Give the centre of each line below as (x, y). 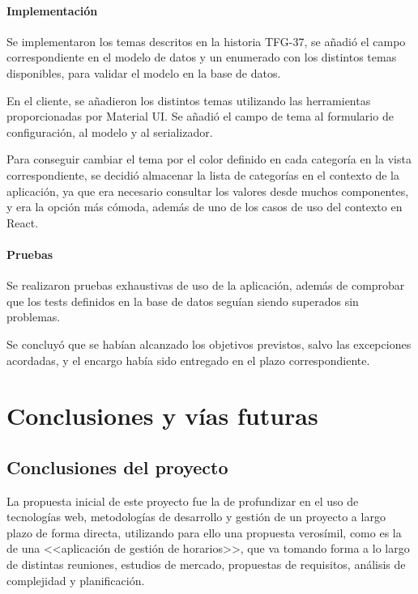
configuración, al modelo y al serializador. (110, 132)
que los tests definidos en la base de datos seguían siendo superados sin (183, 301)
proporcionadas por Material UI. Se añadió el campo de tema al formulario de (200, 116)
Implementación (52, 10)
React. (23, 222)
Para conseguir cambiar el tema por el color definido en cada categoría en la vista (209, 159)
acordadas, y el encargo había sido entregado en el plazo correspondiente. (188, 360)
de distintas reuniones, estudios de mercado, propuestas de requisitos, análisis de (206, 564)
